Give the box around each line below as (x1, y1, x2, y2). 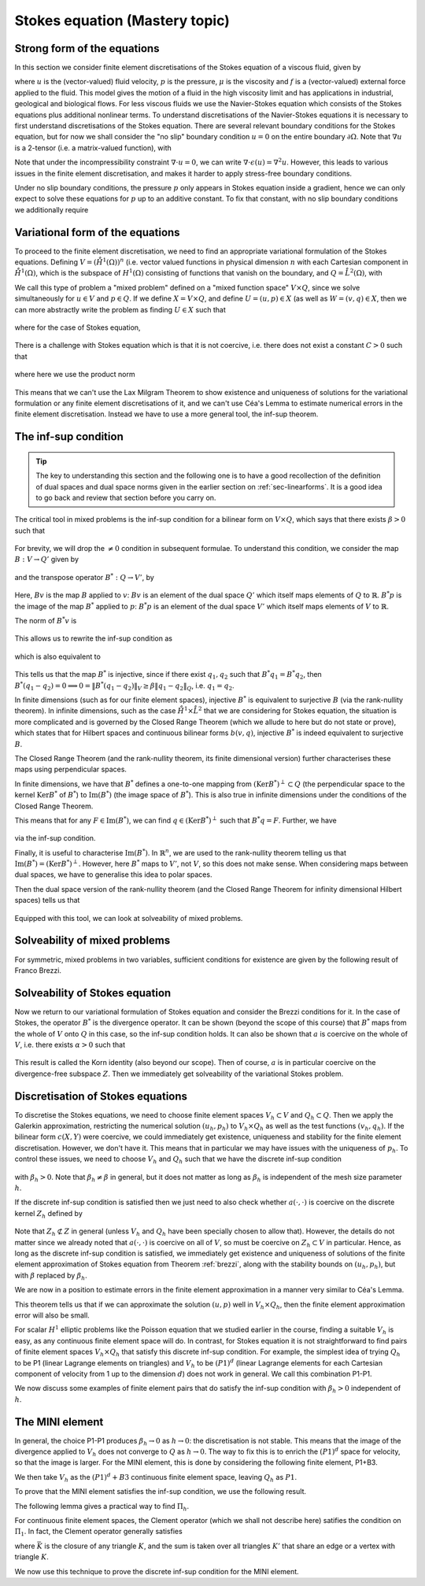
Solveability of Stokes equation (14, 986, 172, 1000)
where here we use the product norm (14, 370, 135, 379)
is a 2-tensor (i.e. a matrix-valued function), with (14, 142, 172, 153)
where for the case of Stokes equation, (14, 323, 141, 332)
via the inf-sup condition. (14, 834, 96, 843)
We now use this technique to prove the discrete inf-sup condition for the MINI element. (14, 1566, 299, 1576)
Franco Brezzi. (14, 965, 62, 975)
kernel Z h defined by (14, 1208, 83, 1220)
